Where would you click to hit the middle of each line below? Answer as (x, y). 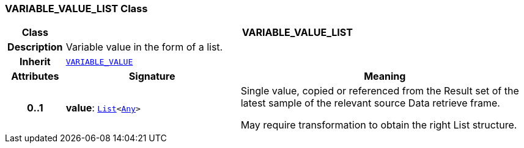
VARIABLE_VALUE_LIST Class (76, 9)
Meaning (385, 76)
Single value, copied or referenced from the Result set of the (380, 91)
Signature (152, 76)
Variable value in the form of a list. (144, 47)
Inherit (35, 62)
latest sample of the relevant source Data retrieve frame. (370, 103)
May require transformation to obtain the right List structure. (379, 125)
